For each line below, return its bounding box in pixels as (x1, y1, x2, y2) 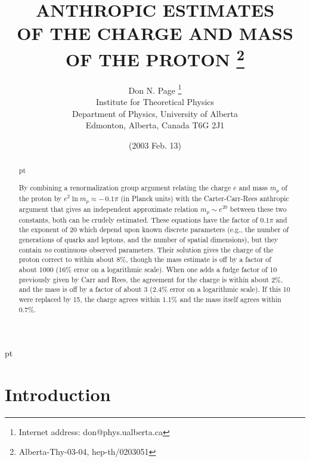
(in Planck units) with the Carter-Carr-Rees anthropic (120, 193, 289, 203)
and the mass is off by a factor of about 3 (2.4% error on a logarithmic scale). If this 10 (18, 284, 290, 294)
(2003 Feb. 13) (128, 138, 182, 151)
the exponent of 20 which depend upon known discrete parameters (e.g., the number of (18, 224, 289, 235)
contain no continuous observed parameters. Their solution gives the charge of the (18, 244, 274, 254)
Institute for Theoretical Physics (95, 96, 215, 108)
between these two (230, 204, 287, 214)
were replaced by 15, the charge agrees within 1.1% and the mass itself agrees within (18, 294, 281, 304)
